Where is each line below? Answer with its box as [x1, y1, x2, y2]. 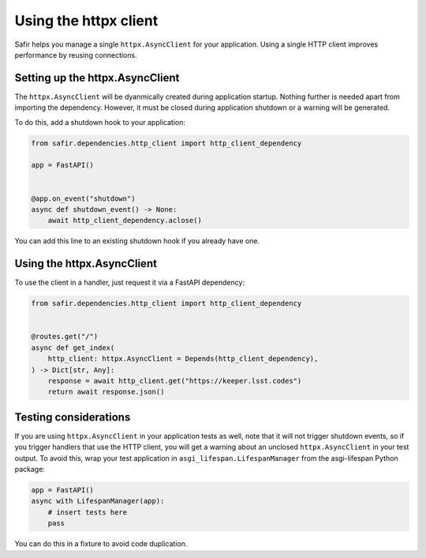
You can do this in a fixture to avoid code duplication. [14, 539, 188, 549]
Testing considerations [14, 410, 131, 424]
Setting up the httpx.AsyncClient [14, 71, 180, 85]
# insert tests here [47, 507, 128, 517]
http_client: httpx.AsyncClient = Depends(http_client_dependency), [47, 354, 319, 364]
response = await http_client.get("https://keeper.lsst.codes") [47, 376, 302, 385]
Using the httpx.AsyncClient [14, 257, 158, 270]
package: [14, 465, 45, 474]
